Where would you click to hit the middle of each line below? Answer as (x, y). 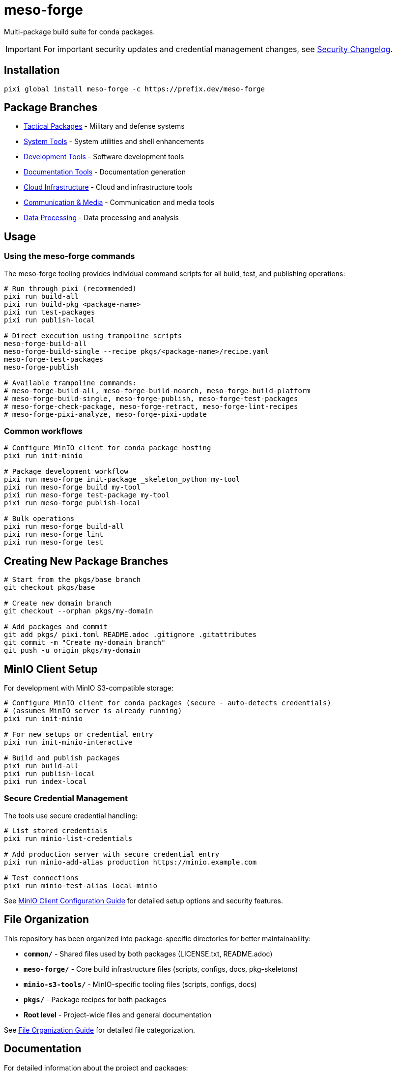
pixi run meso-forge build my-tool (72, 487)
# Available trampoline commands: (70, 383)
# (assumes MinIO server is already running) (93, 711)
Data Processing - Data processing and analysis (101, 218)
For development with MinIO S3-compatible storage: (89, 688)
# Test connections (41, 878)
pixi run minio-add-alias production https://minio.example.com (130, 862)
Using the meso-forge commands (70, 256)
